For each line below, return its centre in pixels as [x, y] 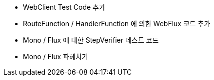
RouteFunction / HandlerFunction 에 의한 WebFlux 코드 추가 [117, 24]
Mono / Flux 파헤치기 [56, 56]
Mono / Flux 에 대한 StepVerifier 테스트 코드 [91, 40]
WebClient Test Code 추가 [64, 7]
